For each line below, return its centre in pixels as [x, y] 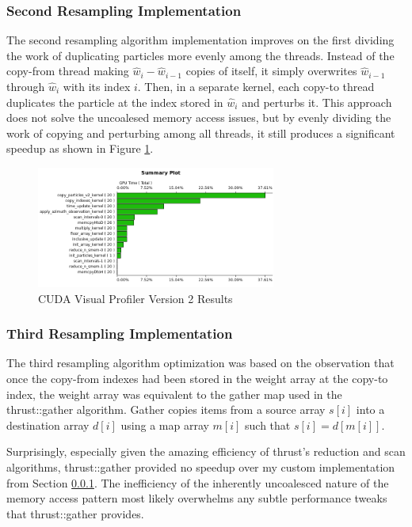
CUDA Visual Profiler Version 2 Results [135, 298]
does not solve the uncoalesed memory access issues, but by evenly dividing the [199, 118]
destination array [48, 425]
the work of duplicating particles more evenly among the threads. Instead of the [200, 55]
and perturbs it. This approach [317, 102]
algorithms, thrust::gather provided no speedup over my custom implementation [201, 467]
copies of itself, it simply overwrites [271, 71]
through [26, 86]
